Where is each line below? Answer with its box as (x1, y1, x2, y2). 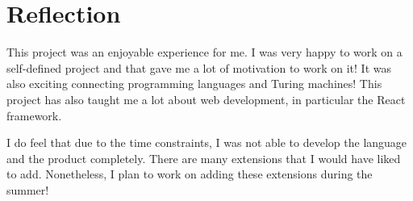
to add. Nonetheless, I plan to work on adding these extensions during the (6, 165, 373, 182)
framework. (6, 107, 62, 124)
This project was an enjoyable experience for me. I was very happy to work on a (6, 44, 403, 61)
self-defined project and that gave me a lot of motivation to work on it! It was (6, 59, 391, 76)
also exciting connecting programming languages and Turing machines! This (6, 75, 382, 92)
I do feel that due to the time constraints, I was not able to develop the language (6, 134, 407, 151)
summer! (6, 181, 49, 198)
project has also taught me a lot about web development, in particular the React (6, 90, 406, 107)
